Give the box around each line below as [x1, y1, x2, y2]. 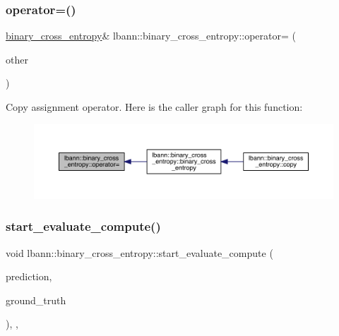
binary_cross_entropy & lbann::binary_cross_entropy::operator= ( [6, 28, 296, 43]
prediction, [6, 269, 52, 284]
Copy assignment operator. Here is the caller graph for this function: [6, 100, 303, 114]
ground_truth [6, 292, 66, 307]
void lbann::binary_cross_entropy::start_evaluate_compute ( [6, 245, 273, 260]
